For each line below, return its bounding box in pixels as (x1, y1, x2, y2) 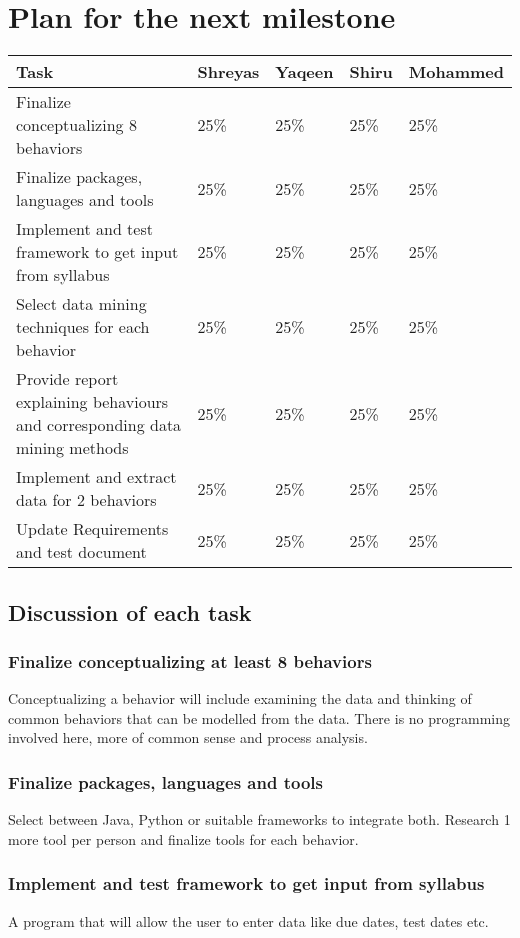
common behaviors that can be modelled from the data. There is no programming (8, 707, 511, 728)
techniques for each (16, 315, 150, 339)
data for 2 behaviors (16, 488, 157, 512)
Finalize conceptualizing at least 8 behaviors (8, 648, 372, 673)
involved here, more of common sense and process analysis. (8, 727, 368, 748)
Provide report (16, 367, 119, 391)
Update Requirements (16, 517, 169, 541)
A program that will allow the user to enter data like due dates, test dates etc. (8, 910, 489, 931)
